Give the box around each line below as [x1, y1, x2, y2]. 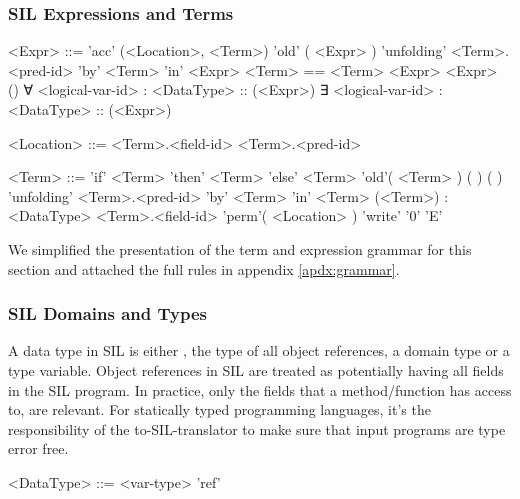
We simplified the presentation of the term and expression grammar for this [8, 238, 472, 259]
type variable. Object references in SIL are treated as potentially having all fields [8, 359, 504, 380]
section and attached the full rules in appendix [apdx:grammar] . [8, 258, 400, 279]
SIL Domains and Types [8, 301, 208, 326]
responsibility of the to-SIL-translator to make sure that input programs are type [8, 418, 506, 439]
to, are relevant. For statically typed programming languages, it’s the [8, 399, 431, 420]
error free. [8, 438, 69, 459]
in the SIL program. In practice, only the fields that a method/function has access [8, 379, 512, 400]
